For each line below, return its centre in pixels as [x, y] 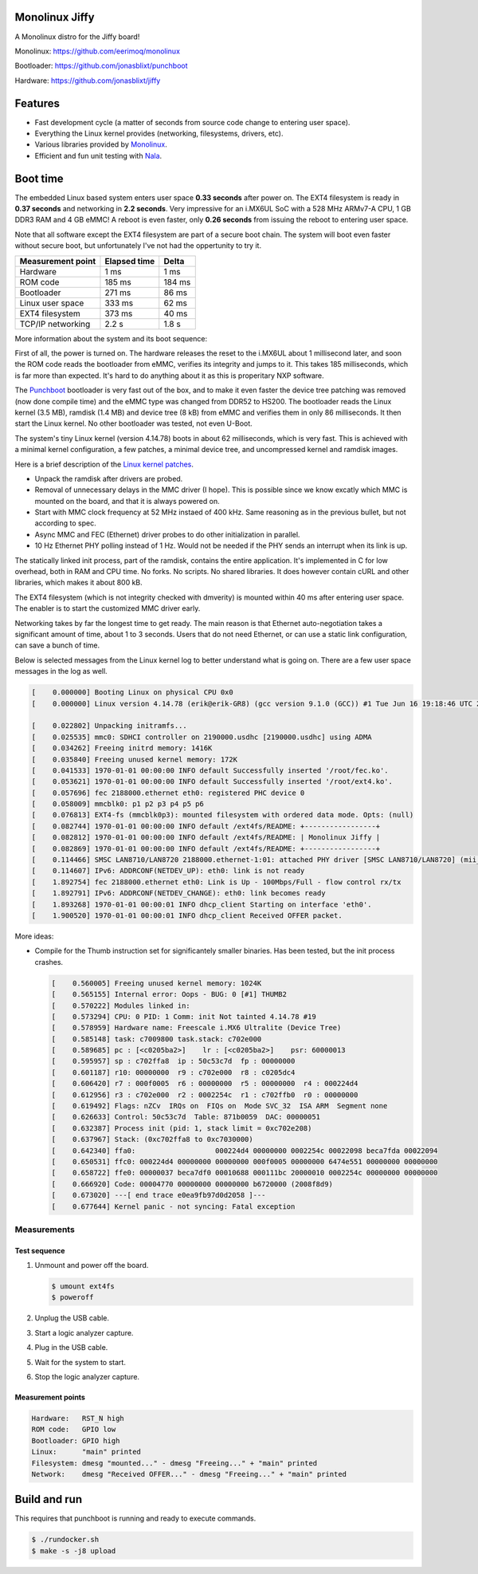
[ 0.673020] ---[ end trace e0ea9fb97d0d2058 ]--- [159, 1195]
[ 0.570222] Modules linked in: [121, 1005]
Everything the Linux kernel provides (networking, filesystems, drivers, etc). [159, 133]
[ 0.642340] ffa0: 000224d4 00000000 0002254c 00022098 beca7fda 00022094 [245, 1151]
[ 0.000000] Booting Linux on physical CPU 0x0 [133, 693]
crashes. [49, 962]
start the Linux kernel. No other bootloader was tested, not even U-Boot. [133, 423]
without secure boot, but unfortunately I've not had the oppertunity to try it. [138, 246]
